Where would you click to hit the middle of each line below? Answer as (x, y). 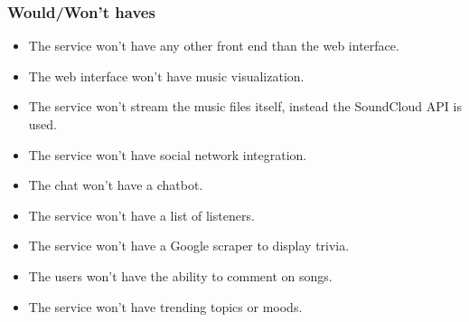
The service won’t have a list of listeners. (141, 215)
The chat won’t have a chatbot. (116, 185)
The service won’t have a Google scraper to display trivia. (189, 246)
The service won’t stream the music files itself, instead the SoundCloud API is (245, 106)
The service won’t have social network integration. (168, 154)
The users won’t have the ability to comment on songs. (180, 275)
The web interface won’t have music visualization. (166, 76)
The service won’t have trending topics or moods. (165, 306)
